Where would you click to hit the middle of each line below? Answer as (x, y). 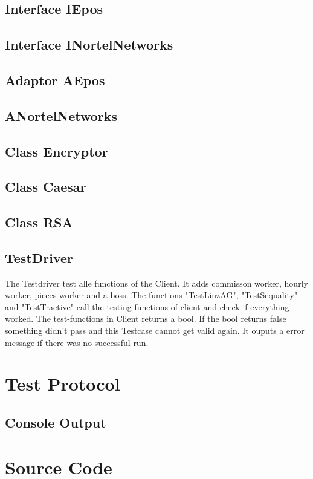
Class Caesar (46, 187)
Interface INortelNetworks (89, 44)
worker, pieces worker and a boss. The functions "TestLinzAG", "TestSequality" (151, 295)
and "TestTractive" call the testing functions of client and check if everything (147, 306)
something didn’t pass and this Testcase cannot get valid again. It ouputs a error (155, 331)
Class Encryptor (56, 151)
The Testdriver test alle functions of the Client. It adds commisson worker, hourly (156, 283)
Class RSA (39, 222)
